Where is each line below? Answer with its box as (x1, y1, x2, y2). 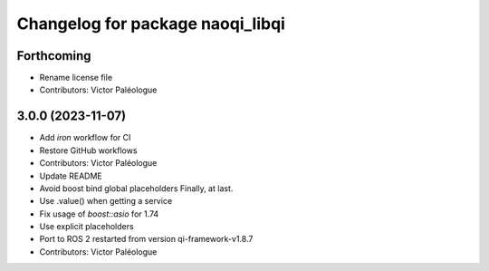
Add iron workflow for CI (39, 132, 131, 143)
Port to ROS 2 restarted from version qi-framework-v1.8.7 (39, 234, 254, 245)
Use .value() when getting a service (39, 196, 173, 207)
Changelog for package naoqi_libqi (16, 14, 285, 34)
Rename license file (39, 73, 113, 83)
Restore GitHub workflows (39, 145, 138, 156)
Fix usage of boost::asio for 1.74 (39, 208, 159, 219)
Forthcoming (16, 48, 91, 63)
